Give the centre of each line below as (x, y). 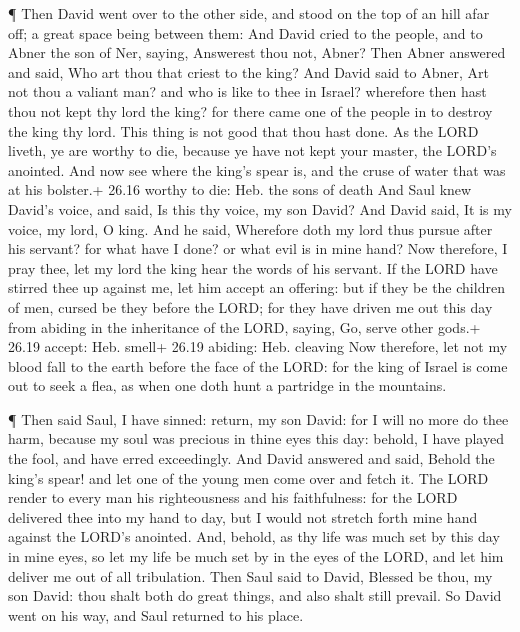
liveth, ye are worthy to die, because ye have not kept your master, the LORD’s (252, 150)
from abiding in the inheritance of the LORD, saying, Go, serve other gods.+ (244, 326)
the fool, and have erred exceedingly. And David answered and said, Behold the (251, 458)
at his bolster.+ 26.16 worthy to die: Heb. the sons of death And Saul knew (240, 189)
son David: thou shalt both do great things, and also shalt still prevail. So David (255, 595)
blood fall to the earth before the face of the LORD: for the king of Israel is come (258, 365)
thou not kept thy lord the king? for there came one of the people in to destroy (250, 110)
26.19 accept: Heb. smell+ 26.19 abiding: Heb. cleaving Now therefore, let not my (258, 346)
